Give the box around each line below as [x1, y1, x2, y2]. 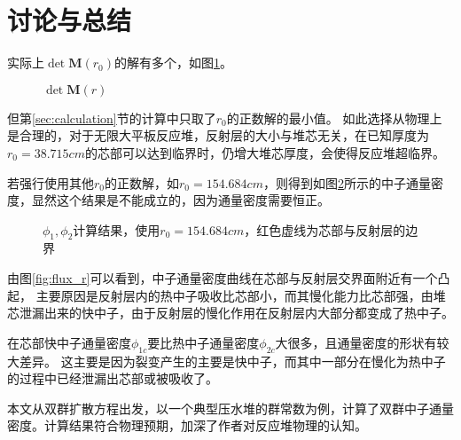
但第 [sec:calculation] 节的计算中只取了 [7, 108, 216, 127]
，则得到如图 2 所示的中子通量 [262, 173, 431, 192]
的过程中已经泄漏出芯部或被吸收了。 [7, 369, 218, 388]
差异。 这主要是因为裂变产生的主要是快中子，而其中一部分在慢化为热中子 [19, 351, 446, 370]
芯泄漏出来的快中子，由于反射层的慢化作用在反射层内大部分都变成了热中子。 [7, 303, 454, 322]
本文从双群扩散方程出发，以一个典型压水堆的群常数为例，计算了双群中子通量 [7, 398, 454, 417]
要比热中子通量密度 [147, 333, 260, 351]
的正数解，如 [105, 173, 180, 192]
